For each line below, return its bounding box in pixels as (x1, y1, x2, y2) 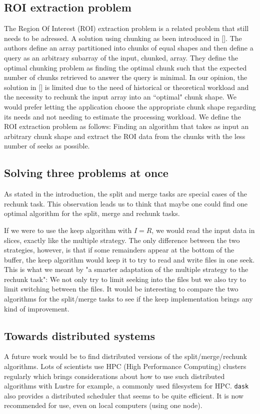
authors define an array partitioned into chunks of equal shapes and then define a (4, 42, 253, 53)
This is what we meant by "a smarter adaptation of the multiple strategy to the (4, 264, 248, 274)
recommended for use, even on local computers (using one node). (4, 400, 202, 410)
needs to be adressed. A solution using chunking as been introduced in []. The (4, 32, 242, 43)
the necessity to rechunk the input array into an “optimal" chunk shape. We (4, 91, 236, 102)
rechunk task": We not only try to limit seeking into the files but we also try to (4, 273, 246, 284)
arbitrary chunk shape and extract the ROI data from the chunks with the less (4, 130, 245, 141)
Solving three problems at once (4, 165, 168, 180)
